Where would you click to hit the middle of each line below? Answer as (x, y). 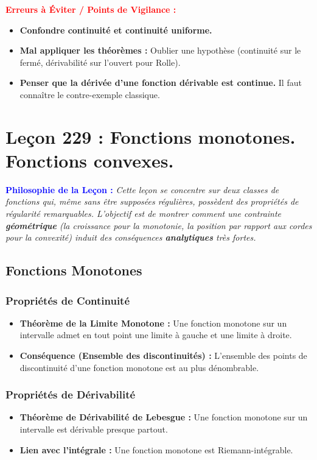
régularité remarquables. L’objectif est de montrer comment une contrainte (144, 214)
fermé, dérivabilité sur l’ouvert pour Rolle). (100, 62)
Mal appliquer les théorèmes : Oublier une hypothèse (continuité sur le (160, 50)
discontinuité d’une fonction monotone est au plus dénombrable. (139, 367)
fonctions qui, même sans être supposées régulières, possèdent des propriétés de (152, 201)
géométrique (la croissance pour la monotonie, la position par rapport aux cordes (159, 225)
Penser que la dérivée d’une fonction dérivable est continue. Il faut (161, 83)
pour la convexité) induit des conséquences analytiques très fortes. (131, 237)
